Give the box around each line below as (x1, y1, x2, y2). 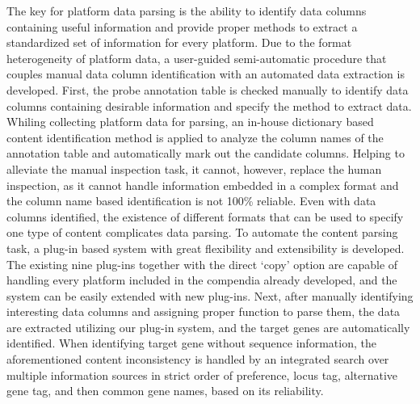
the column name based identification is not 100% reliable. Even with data (6, 192, 376, 209)
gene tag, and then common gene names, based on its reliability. (6, 382, 324, 399)
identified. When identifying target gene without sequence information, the (6, 335, 376, 351)
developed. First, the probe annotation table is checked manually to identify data (6, 81, 409, 98)
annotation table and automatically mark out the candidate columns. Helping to (6, 145, 405, 162)
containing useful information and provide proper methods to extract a (6, 18, 358, 35)
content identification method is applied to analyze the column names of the (6, 128, 384, 145)
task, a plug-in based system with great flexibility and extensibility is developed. (6, 239, 405, 256)
